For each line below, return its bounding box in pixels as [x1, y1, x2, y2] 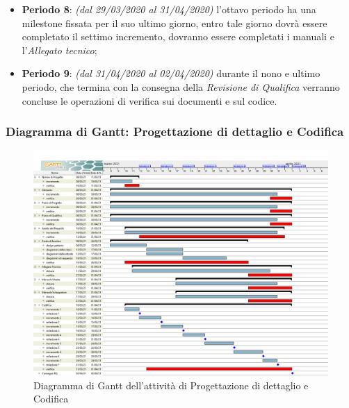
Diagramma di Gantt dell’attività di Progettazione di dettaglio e [33, 377, 309, 392]
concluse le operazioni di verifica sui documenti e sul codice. [22, 93, 277, 108]
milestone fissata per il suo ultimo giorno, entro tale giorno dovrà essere [22, 15, 327, 30]
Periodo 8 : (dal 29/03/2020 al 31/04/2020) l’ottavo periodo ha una [22, 2, 316, 16]
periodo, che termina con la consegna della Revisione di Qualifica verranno [22, 79, 340, 94]
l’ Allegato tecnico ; [22, 42, 97, 57]
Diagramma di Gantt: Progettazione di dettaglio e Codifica [6, 123, 344, 140]
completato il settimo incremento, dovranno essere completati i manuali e [22, 29, 334, 44]
